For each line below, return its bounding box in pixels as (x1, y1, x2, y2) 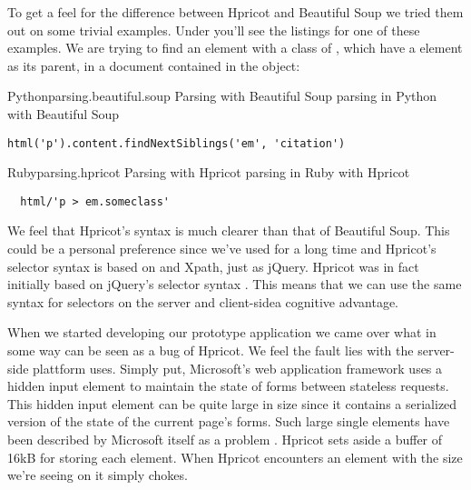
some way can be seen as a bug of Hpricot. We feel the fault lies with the (7, 341, 414, 360)
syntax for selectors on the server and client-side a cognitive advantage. (7, 292, 399, 311)
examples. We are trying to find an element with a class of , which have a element (7, 38, 463, 57)
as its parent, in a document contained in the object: (7, 55, 300, 75)
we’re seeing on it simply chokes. (7, 465, 188, 485)
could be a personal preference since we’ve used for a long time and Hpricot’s (7, 239, 437, 258)
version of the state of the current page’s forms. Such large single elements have (7, 412, 450, 431)
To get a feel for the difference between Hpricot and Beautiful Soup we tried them (7, 3, 464, 21)
